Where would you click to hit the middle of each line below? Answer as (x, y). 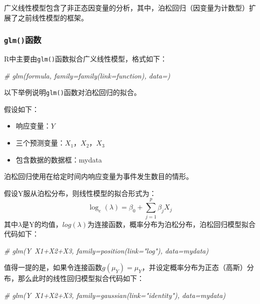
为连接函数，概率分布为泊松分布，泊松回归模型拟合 (171, 224)
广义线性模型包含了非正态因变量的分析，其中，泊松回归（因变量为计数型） (126, 7)
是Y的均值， (42, 224)
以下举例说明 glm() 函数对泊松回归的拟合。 (72, 92)
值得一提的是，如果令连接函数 (53, 267)
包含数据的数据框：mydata (59, 159)
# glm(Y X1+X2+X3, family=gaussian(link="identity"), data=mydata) (115, 295)
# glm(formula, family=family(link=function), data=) (87, 75)
